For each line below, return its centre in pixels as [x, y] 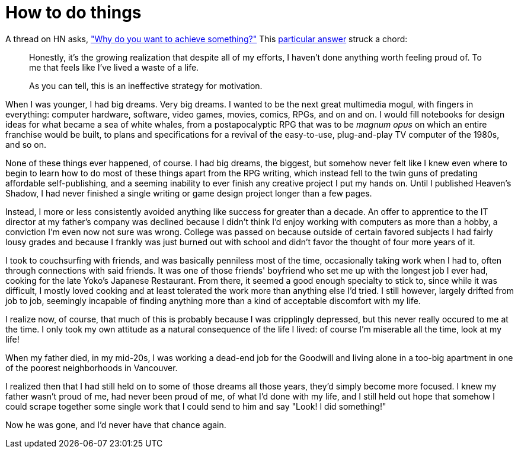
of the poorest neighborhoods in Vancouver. [92, 368]
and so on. [26, 144]
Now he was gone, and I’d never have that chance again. [116, 425]
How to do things [73, 12]
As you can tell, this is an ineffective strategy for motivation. [146, 85]
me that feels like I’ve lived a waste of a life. [114, 67]
